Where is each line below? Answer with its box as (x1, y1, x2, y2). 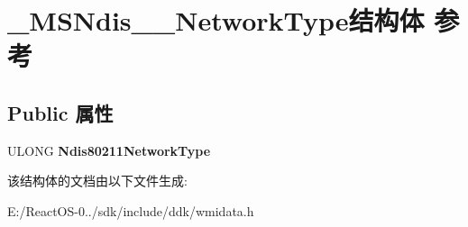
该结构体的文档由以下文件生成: (7, 171, 188, 190)
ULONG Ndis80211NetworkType (7, 141, 211, 159)
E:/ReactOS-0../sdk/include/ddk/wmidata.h (7, 201, 254, 220)
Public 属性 (7, 98, 114, 126)
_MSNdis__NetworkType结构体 (7, 2, 425, 39)
